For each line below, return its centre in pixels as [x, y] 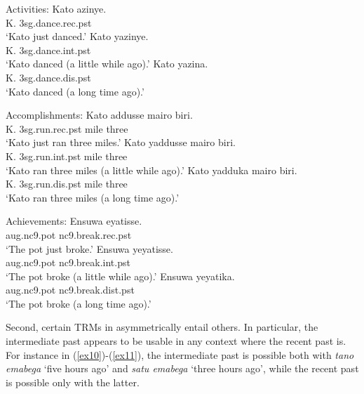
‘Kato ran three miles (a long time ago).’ [93, 197]
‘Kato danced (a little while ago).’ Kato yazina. [107, 64]
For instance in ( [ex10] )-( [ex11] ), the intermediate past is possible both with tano [180, 354]
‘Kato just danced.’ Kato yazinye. [77, 36]
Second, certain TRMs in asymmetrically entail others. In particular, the [162, 327]
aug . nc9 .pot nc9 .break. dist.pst [70, 290]
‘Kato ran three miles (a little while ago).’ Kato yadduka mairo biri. [151, 170]
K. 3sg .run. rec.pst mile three [67, 128]
